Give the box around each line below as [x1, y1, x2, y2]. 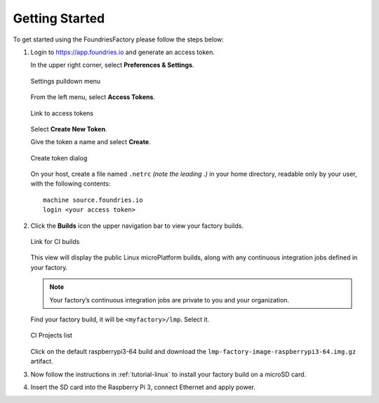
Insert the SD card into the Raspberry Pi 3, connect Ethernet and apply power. [30, 383, 256, 391]
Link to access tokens [30, 109, 94, 117]
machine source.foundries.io [43, 196, 143, 204]
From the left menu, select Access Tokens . [30, 93, 156, 101]
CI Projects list [30, 331, 73, 340]
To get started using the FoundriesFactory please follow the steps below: [13, 35, 225, 44]
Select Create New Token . [30, 124, 107, 133]
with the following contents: [30, 179, 111, 188]
